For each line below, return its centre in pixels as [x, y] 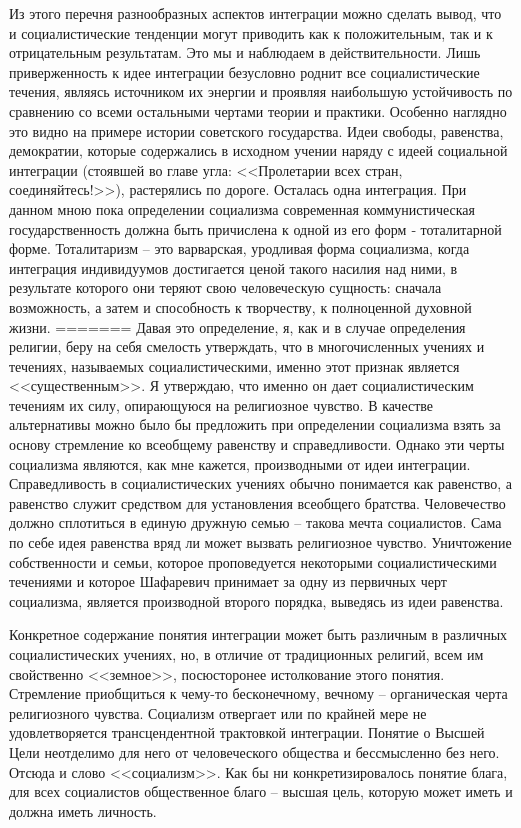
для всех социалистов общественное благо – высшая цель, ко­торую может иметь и [261, 791]
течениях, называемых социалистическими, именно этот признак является [234, 365]
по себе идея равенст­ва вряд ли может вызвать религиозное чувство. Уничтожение [260, 542]
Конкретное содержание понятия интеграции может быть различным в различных [258, 634]
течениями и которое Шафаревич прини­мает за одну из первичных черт [228, 581]
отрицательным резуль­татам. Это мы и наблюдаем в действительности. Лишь [245, 52]
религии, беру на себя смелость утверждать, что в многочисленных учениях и [247, 346]
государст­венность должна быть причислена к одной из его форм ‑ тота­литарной [255, 228]
